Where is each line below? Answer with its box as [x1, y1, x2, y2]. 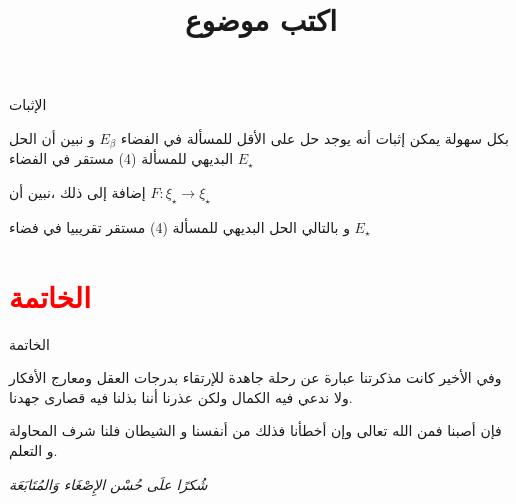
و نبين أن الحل [9, 127, 95, 148]
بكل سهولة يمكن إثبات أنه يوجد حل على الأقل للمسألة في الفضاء [120, 127, 509, 148]
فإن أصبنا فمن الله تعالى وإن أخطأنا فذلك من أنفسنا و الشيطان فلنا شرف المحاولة [9, 420, 502, 441]
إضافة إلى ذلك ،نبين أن [9, 182, 146, 203]
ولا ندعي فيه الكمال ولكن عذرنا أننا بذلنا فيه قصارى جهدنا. [9, 386, 353, 407]
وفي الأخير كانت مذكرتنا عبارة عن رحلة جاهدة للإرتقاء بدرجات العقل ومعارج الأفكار [9, 367, 502, 388]
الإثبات [9, 94, 47, 115]
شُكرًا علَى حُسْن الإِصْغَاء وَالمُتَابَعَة [9, 473, 208, 494]
